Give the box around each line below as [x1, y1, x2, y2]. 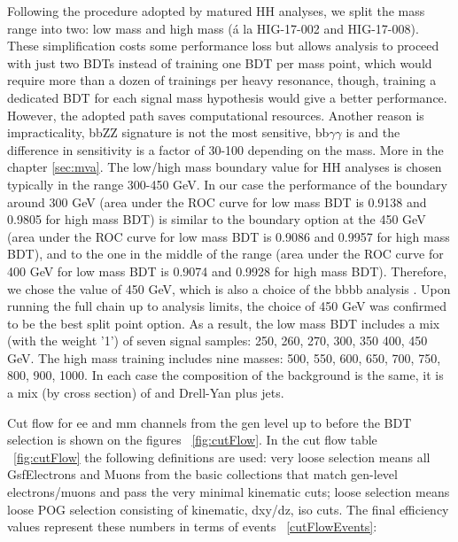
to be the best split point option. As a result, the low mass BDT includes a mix [7, 314, 440, 332]
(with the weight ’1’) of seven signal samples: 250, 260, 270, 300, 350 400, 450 [7, 331, 428, 350]
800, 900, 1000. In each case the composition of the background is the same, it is [7, 366, 444, 384]
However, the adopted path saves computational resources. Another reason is [7, 105, 424, 124]
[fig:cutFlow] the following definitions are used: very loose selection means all [13, 447, 431, 466]
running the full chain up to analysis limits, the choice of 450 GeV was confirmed [7, 297, 446, 315]
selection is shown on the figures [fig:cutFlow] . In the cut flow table [7, 430, 377, 449]
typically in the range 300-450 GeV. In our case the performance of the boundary [7, 174, 447, 193]
